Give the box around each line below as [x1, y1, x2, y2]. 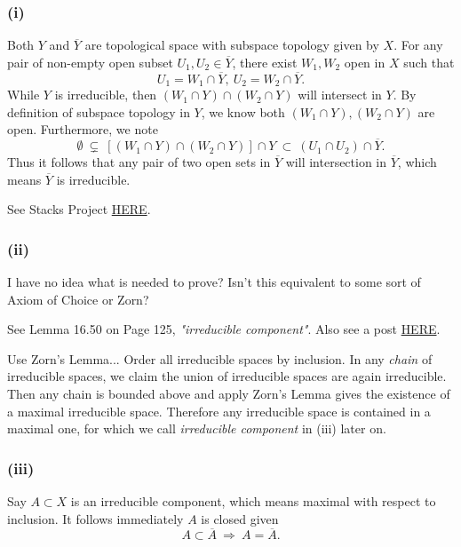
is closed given [201, 509, 279, 527]
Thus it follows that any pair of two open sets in [7, 153, 271, 171]
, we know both [201, 102, 285, 121]
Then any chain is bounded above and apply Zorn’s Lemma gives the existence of [7, 384, 450, 403]
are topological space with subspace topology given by [84, 36, 379, 54]
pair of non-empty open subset [7, 52, 173, 71]
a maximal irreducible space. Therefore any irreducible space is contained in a [7, 401, 431, 420]
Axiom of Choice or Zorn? [7, 289, 149, 308]
